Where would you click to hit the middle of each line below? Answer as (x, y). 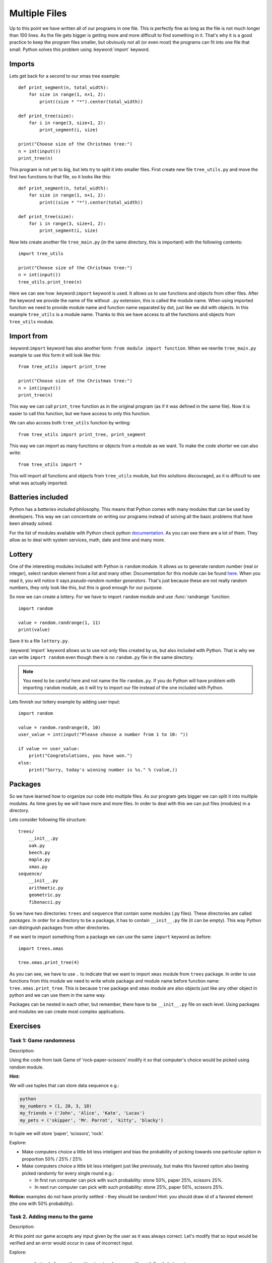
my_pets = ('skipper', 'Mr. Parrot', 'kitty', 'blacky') (92, 1120)
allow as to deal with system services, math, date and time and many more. (87, 540)
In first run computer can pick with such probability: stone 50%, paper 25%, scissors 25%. (129, 1180)
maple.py (39, 860)
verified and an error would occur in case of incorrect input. (71, 1243)
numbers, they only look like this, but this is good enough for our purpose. (86, 588)
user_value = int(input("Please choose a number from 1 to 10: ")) (103, 735)
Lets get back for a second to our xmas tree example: (65, 76)
